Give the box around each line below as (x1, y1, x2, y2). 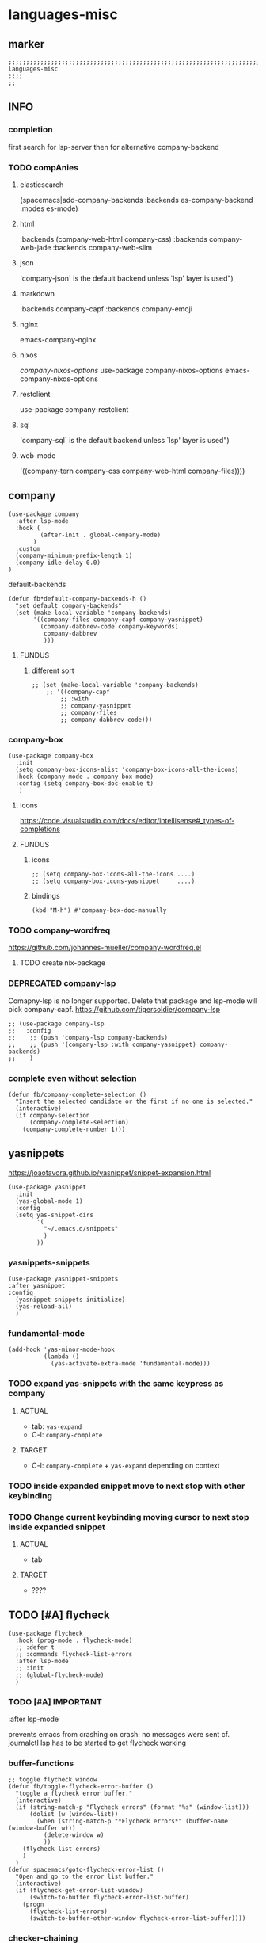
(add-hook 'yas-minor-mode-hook (8, 1346, 115, 1354)
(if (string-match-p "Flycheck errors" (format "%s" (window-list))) (15, 1804, 249, 1811)
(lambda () (43, 1353, 80, 1361)
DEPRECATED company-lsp (8, 978, 116, 989)
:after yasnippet (8, 1282, 66, 1290)
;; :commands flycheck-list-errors (15, 1650, 133, 1658)
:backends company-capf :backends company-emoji (19, 303, 192, 314)
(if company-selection (15, 1111, 90, 1119)
